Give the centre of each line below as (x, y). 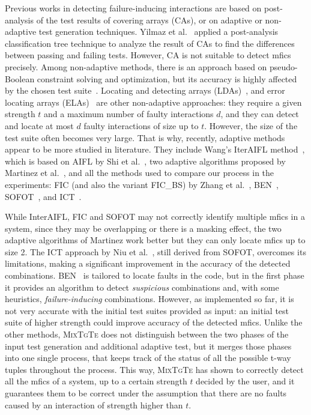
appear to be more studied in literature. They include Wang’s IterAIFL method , (155, 149)
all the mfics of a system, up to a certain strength (96, 381)
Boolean (20, 78)
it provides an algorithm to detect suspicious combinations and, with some (142, 287)
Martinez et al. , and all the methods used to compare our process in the (140, 173)
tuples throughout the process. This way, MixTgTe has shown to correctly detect (154, 369)
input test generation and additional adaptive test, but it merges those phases (148, 346)
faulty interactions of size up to (141, 125)
